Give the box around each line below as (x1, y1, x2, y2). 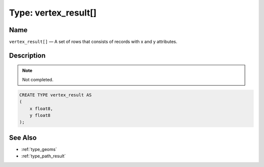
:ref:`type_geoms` (21, 146, 57, 152)
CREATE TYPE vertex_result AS (19, 92, 92, 97)
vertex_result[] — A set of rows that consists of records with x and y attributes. (9, 39, 177, 45)
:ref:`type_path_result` (21, 153, 66, 159)
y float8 (29, 112, 51, 118)
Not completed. (22, 76, 54, 82)
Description (9, 51, 46, 59)
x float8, (29, 106, 53, 111)
